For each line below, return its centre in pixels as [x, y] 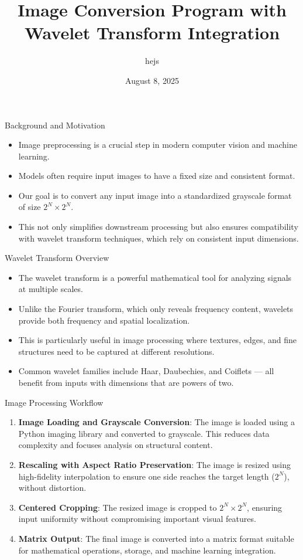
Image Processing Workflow [54, 402]
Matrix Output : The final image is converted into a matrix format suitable [156, 538]
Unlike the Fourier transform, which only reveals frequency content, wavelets [156, 309]
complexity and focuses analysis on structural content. [116, 445]
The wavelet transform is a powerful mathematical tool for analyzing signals [155, 277]
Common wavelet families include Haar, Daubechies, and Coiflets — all [146, 371]
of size [30, 207]
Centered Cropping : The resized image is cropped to [118, 507]
